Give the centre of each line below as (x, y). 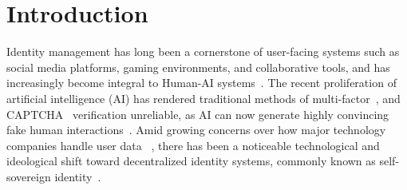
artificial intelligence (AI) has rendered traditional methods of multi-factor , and (203, 98)
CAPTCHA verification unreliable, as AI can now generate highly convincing (198, 114)
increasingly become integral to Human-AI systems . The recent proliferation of (202, 83)
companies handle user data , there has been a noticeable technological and (193, 145)
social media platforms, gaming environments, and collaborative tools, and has (198, 67)
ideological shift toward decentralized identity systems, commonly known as (191, 161)
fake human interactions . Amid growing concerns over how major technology (196, 130)
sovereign (29, 176)
